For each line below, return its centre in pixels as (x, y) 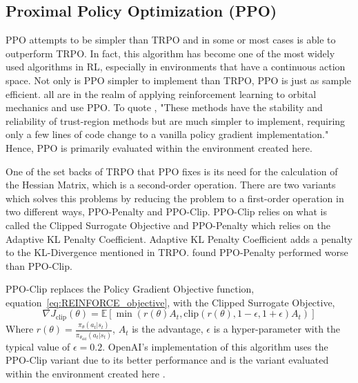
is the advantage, (168, 329)
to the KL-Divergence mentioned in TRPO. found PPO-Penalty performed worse (177, 252)
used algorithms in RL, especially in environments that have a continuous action (176, 67)
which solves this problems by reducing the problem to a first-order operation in (175, 198)
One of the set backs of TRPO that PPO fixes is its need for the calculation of (172, 171)
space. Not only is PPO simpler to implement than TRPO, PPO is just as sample (179, 80)
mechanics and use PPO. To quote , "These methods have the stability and (164, 107)
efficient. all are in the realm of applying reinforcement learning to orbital (161, 94)
